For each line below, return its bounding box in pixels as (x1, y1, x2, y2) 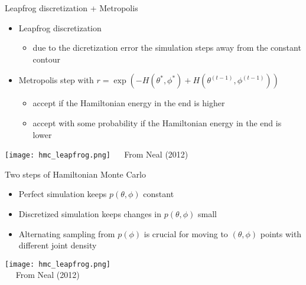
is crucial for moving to (144, 227, 228, 240)
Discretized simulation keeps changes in (18, 208, 162, 220)
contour (32, 53, 60, 65)
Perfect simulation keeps (18, 188, 107, 200)
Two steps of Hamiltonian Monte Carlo (5, 168, 146, 180)
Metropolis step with (18, 74, 94, 86)
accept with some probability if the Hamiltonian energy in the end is (32, 116, 282, 129)
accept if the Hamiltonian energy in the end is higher (32, 97, 225, 109)
